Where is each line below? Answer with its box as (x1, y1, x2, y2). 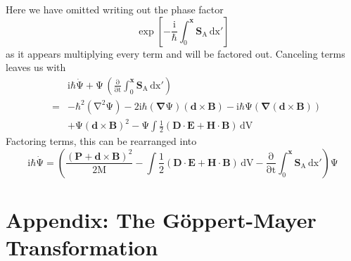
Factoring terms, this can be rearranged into (6, 134, 197, 148)
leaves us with (6, 60, 66, 75)
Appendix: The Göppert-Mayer (6, 205, 317, 234)
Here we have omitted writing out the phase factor (6, 2, 224, 16)
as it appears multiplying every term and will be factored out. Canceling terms (6, 46, 345, 61)
